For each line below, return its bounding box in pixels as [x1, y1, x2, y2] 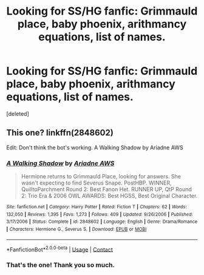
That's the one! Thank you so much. [6, 261, 115, 270]
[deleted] [6, 110, 29, 117]
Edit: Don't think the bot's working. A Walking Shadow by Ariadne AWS [6, 144, 183, 151]
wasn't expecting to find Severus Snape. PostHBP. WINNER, [21, 179, 172, 186]
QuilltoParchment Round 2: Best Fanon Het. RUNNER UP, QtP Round [21, 186, 192, 193]
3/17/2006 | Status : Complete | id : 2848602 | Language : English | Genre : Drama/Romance [6, 219, 198, 225]
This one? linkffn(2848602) [6, 127, 114, 138]
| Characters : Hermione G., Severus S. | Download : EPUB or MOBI [6, 226, 147, 233]
